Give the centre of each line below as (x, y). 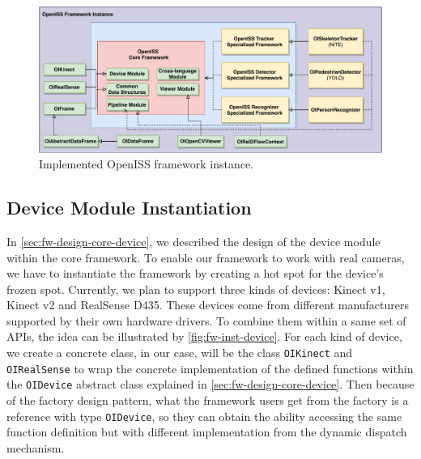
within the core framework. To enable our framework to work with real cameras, (206, 257)
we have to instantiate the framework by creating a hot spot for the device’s (195, 273)
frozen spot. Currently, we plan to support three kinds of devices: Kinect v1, (196, 289)
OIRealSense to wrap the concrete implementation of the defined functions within (210, 368)
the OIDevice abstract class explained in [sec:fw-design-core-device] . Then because (210, 384)
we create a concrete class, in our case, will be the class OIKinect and (180, 353)
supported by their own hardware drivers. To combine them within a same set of (206, 320)
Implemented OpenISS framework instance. (146, 164)
